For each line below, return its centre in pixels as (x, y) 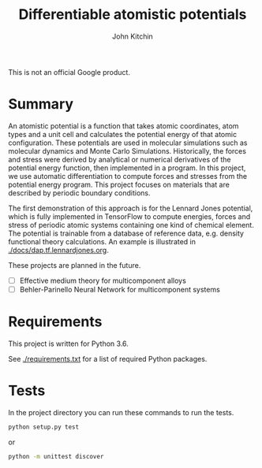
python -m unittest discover (56, 456)
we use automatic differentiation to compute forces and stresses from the (127, 176)
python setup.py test (44, 427)
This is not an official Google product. (69, 72)
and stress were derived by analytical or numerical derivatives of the (120, 159)
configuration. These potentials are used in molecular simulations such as (128, 143)
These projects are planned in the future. (75, 265)
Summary (41, 104)
